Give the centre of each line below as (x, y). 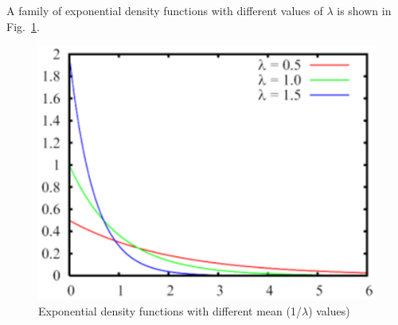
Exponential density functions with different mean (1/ (170, 310)
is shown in (364, 10)
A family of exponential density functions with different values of (165, 10)
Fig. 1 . (23, 26)
